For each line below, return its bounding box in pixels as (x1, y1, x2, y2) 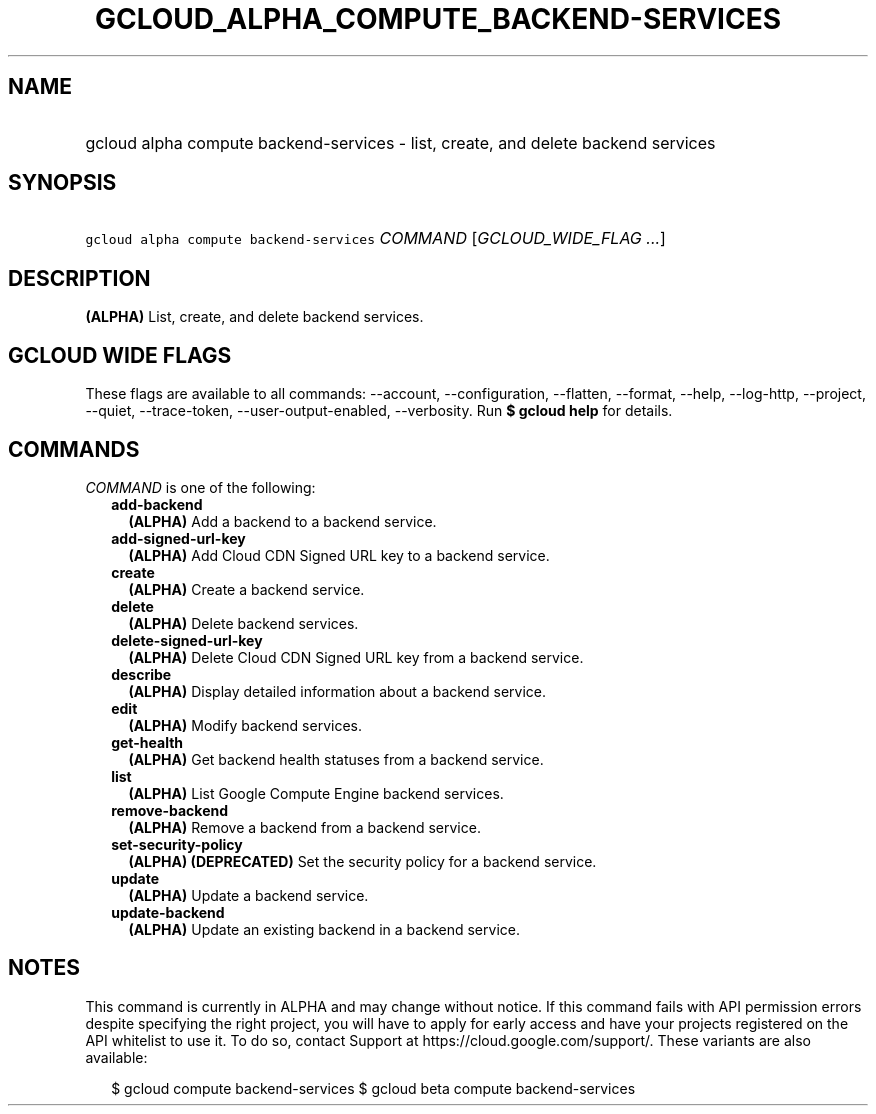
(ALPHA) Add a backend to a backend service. (128, 512, 437, 530)
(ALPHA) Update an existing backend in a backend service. (128, 920, 520, 938)
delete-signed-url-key (111, 631, 263, 649)
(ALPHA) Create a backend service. (128, 580, 365, 598)
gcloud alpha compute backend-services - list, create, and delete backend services (85, 132, 716, 153)
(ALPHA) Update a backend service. (128, 886, 369, 904)
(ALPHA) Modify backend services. (128, 716, 362, 734)
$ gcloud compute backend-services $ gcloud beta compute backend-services (111, 1079, 636, 1097)
